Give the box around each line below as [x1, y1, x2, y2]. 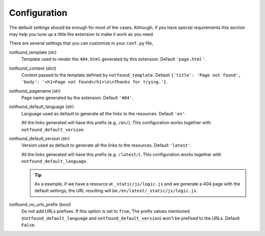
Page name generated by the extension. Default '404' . [21, 95, 133, 101]
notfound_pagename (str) [9, 88, 61, 94]
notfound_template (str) [9, 49, 57, 55]
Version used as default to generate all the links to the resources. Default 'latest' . [21, 142, 192, 148]
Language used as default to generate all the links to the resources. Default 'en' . [21, 110, 186, 116]
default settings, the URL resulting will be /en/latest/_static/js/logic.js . [34, 188, 198, 194]
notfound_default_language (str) [9, 104, 74, 110]
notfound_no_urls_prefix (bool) [9, 201, 71, 207]
